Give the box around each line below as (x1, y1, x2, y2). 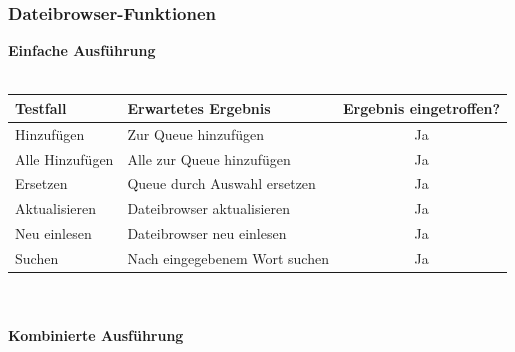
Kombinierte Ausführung (8, 325, 184, 346)
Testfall (15, 97, 67, 118)
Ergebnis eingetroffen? (342, 97, 501, 118)
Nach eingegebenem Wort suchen (127, 247, 329, 268)
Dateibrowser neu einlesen (127, 223, 287, 244)
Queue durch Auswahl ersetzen (127, 173, 316, 194)
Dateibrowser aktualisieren (127, 198, 291, 219)
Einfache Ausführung (8, 40, 156, 61)
